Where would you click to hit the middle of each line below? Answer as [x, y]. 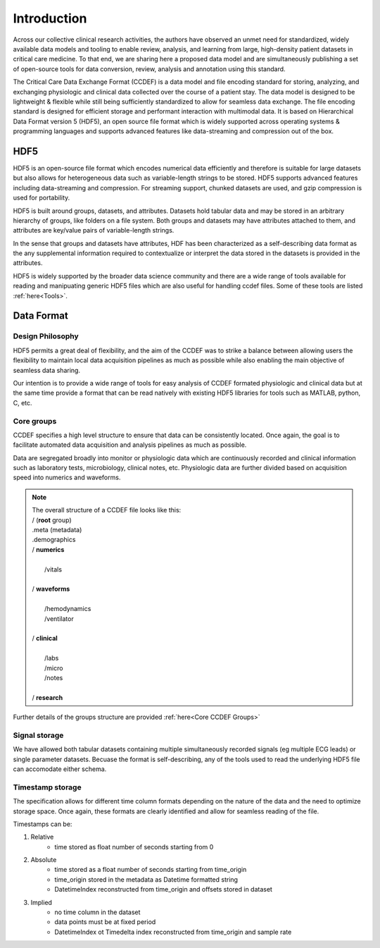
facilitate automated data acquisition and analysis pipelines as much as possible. [130, 445]
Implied [42, 902]
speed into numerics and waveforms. [67, 478]
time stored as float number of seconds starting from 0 [134, 847]
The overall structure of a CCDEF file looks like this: [107, 510]
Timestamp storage [47, 787]
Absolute [44, 860]
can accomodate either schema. [60, 769]
